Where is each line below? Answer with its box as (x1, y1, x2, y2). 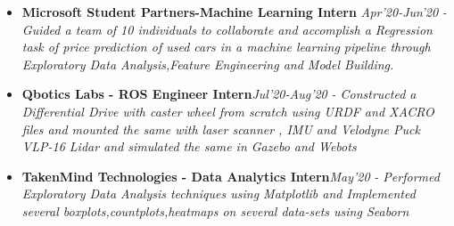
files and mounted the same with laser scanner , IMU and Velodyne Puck (21, 119, 420, 138)
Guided (21, 20, 61, 38)
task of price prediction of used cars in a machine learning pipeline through (21, 37, 431, 56)
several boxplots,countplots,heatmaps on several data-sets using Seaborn (21, 201, 409, 220)
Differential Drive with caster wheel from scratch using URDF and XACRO (21, 101, 434, 120)
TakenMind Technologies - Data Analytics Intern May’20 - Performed (21, 166, 440, 185)
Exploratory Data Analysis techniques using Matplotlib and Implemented (21, 184, 416, 203)
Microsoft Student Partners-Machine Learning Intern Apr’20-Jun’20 (21, 3, 439, 20)
